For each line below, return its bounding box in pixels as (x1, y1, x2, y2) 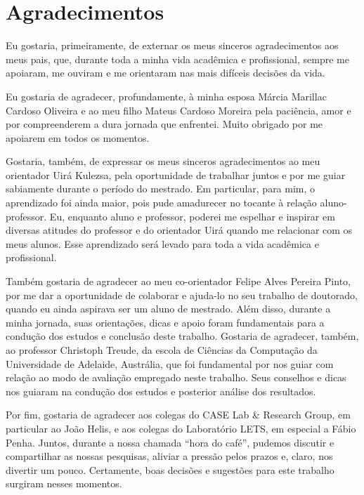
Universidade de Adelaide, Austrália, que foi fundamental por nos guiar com (6, 356, 334, 371)
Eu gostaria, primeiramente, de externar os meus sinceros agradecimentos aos (6, 38, 339, 53)
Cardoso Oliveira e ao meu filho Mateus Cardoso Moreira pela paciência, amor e (6, 103, 351, 117)
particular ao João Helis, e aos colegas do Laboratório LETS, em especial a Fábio (6, 421, 356, 435)
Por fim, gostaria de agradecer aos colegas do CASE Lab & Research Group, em (6, 407, 351, 422)
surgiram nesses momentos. (6, 476, 122, 491)
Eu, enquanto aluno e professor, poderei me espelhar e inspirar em (49, 209, 335, 223)
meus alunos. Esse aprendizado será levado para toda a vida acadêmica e (6, 236, 319, 251)
